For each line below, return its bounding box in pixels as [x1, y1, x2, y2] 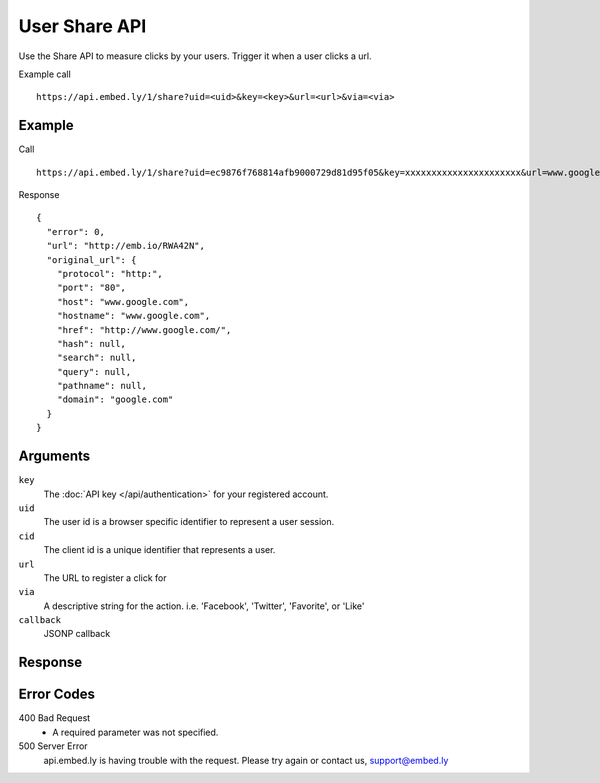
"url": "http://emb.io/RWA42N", [46, 240, 205, 252]
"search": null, [56, 352, 137, 364]
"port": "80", [56, 282, 127, 294]
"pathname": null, [56, 380, 148, 392]
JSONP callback [43, 628, 111, 640]
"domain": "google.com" [56, 394, 174, 405]
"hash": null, [56, 338, 127, 349]
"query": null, [56, 366, 132, 377]
